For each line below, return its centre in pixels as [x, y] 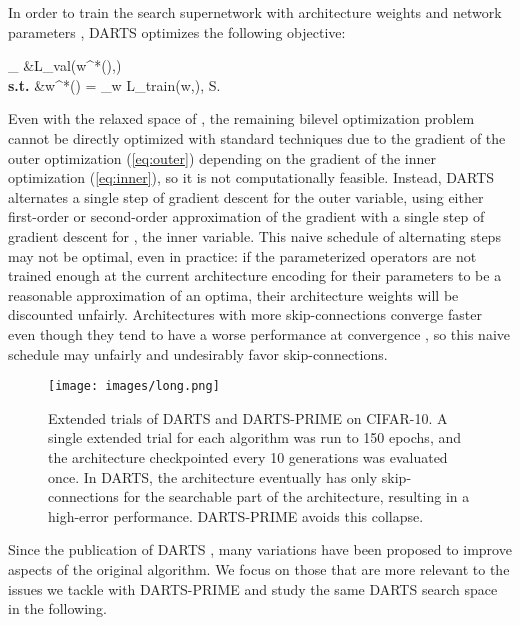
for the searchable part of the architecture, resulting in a [296, 496]
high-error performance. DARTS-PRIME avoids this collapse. [236, 515]
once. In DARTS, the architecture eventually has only [213, 476]
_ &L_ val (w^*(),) [65, 65]
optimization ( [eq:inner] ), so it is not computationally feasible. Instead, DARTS [251, 177]
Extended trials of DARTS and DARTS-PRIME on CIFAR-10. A [248, 417]
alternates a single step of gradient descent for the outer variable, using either [246, 196]
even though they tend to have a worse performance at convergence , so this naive [259, 333]
